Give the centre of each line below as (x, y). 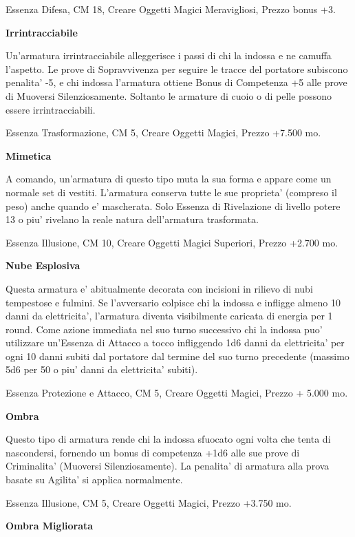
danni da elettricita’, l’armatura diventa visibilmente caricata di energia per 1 (169, 316)
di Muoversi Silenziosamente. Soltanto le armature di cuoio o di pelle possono (169, 95)
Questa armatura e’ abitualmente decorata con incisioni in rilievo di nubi (159, 288)
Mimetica (29, 155)
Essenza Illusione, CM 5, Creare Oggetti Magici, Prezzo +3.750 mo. (149, 502)
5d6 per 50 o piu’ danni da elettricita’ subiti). (102, 369)
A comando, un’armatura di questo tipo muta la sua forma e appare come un (169, 179)
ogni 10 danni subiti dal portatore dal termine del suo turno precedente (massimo (177, 356)
